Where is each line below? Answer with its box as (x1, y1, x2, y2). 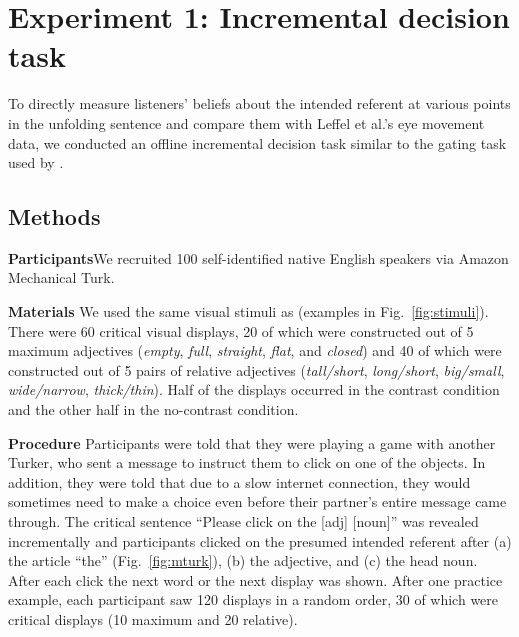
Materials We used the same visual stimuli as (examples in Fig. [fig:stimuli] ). (8, 301, 489, 322)
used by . (8, 152, 64, 173)
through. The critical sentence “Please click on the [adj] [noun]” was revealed (8, 511, 479, 532)
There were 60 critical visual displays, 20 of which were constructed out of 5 (8, 320, 474, 341)
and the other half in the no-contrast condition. (8, 399, 299, 420)
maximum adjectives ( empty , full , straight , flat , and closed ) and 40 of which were (8, 340, 502, 361)
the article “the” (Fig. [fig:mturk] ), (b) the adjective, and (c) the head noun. (8, 550, 478, 571)
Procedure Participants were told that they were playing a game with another (8, 432, 496, 453)
